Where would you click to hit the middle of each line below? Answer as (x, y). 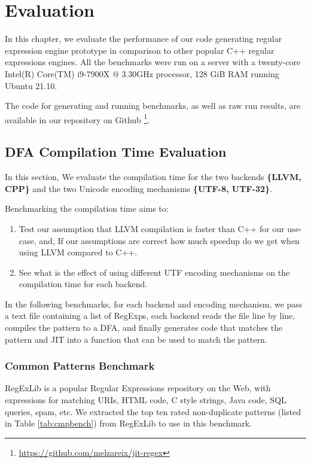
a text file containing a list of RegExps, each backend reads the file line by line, (150, 316)
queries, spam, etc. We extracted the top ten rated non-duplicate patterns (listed (153, 411)
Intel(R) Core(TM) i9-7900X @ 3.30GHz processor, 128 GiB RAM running (142, 73)
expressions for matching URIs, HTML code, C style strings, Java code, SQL (146, 400)
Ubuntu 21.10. (31, 85)
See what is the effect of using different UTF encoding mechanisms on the (154, 272)
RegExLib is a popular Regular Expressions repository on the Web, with (138, 388)
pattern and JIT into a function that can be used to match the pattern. (136, 339)
